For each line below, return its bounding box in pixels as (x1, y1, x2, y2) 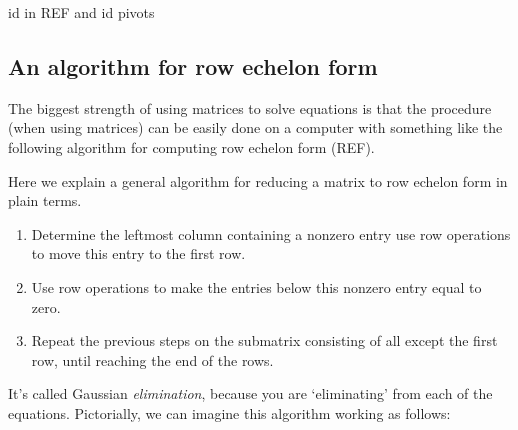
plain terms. (8, 190, 82, 211)
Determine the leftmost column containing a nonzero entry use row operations (31, 223, 511, 244)
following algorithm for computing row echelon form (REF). (8, 136, 375, 157)
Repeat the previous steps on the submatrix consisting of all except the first (31, 330, 498, 351)
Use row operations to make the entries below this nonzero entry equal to (31, 276, 482, 297)
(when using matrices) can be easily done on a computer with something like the (8, 117, 503, 138)
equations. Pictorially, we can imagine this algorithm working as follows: (8, 402, 451, 423)
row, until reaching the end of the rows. (31, 349, 274, 370)
